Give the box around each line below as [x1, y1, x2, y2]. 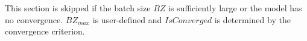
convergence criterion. [5, 25, 85, 37]
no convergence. [5, 13, 63, 26]
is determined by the [214, 13, 291, 26]
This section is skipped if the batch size [5, 2, 151, 14]
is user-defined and [92, 13, 162, 26]
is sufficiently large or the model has [168, 2, 302, 14]
